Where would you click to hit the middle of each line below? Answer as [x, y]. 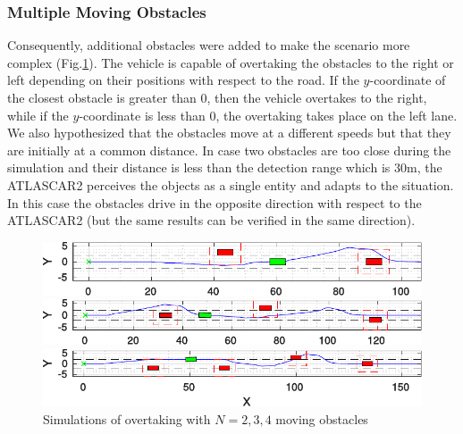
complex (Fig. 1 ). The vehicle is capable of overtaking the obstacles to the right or [231, 62]
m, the [424, 167]
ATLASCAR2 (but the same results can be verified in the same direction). [211, 220]
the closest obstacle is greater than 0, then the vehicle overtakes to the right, [217, 97]
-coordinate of [408, 80]
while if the [38, 115]
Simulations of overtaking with [127, 418]
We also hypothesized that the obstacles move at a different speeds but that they [229, 133]
